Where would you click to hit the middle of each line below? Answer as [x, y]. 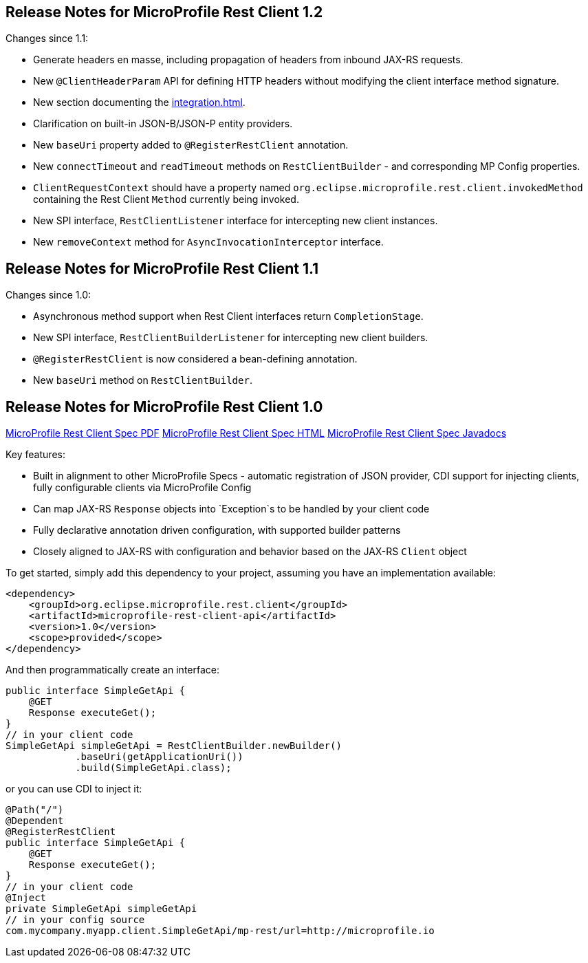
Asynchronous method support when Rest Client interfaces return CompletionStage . [228, 316]
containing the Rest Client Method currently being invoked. [166, 199]
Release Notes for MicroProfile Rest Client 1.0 [164, 407]
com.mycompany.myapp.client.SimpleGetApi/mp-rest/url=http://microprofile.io [220, 931]
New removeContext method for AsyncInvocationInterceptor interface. [208, 242]
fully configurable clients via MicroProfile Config [142, 488]
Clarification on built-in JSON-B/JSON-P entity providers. [163, 124]
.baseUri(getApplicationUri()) [159, 757]
